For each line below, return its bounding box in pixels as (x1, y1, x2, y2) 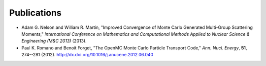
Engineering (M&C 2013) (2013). (21, 38, 87, 44)
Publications (9, 7, 62, 18)
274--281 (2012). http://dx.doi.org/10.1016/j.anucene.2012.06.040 (21, 52, 154, 58)
